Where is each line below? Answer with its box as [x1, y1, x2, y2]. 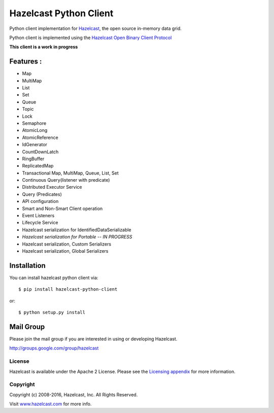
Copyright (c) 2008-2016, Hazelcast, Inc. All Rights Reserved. [9, 391, 138, 398]
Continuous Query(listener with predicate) [22, 177, 110, 183]
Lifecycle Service [22, 220, 58, 226]
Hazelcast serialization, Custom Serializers [22, 241, 112, 247]
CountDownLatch [22, 149, 59, 155]
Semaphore [22, 120, 47, 126]
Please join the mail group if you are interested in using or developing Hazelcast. [9, 335, 178, 342]
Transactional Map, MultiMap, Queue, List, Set [22, 170, 119, 176]
